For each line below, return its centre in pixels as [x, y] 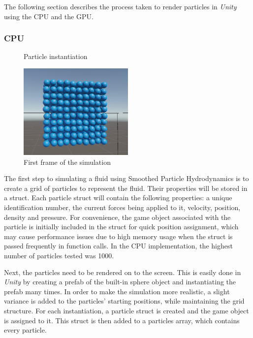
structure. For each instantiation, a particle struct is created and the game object [126, 310]
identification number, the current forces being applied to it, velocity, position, [122, 207]
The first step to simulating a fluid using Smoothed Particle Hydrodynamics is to [126, 178]
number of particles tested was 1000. [59, 255]
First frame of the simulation [67, 162]
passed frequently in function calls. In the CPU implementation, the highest [118, 246]
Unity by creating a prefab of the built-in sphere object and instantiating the [120, 282]
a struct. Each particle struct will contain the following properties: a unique [118, 198]
